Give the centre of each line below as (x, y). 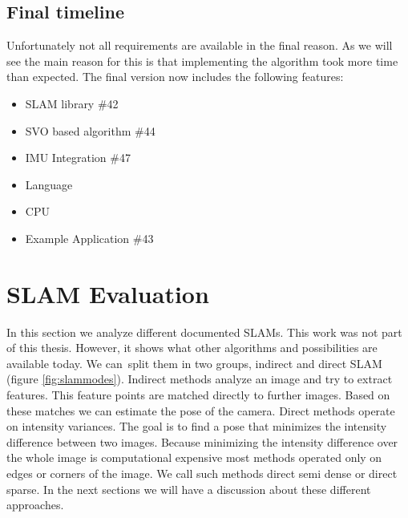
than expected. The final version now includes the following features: (175, 77)
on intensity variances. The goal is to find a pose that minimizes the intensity (197, 426)
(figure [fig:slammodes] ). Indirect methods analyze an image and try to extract (200, 379)
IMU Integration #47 (78, 158)
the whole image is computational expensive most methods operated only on (194, 457)
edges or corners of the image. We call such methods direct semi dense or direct (202, 473)
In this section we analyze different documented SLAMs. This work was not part (204, 332)
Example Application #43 (89, 238)
